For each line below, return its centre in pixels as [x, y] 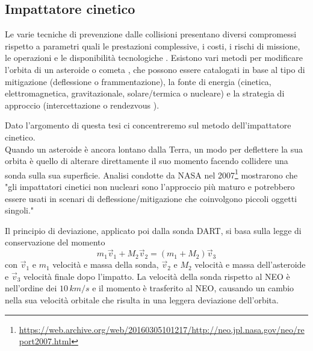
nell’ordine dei [31, 288]
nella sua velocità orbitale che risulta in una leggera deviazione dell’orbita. [142, 299]
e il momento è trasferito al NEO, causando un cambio [193, 288]
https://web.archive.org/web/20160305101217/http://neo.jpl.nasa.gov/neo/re [162, 329]
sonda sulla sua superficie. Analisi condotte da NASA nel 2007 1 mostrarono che [151, 174]
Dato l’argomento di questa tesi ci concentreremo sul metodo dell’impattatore [148, 125]
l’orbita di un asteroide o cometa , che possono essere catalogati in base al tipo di [155, 69]
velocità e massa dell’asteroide [250, 264]
